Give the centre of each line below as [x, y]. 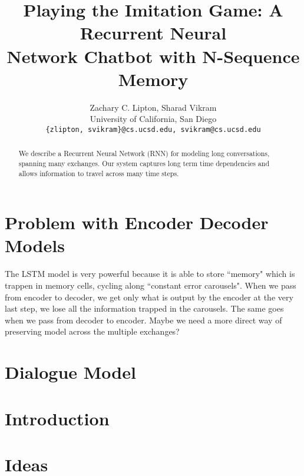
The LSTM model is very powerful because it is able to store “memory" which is [150, 274]
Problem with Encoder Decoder [137, 222]
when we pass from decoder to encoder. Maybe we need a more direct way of [143, 320]
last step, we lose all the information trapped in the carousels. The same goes [144, 308]
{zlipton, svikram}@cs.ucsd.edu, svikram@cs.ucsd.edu [153, 129]
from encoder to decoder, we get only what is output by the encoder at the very [149, 297]
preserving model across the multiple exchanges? [92, 331]
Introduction [57, 418]
